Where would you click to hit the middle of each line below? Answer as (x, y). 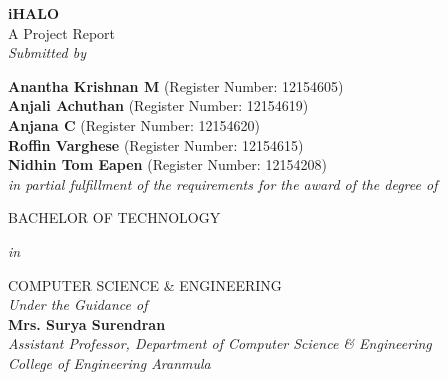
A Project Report (62, 32)
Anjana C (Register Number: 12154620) (134, 124)
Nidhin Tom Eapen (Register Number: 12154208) (167, 164)
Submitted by (47, 52)
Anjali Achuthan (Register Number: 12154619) (158, 105)
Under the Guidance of (78, 304)
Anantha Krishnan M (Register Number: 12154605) (176, 85)
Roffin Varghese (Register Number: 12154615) (156, 144)
